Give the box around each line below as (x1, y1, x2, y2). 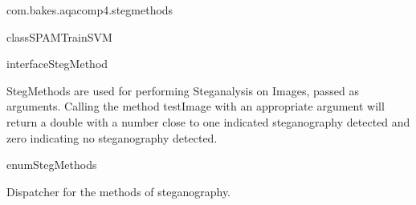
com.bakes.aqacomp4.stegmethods (6, 2, 173, 18)
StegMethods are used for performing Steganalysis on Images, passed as (6, 82, 360, 98)
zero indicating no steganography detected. (6, 129, 218, 146)
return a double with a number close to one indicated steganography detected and (6, 113, 410, 130)
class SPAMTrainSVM (6, 28, 112, 45)
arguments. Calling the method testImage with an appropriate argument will (6, 98, 385, 115)
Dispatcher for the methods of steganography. (6, 183, 231, 199)
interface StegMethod (6, 55, 108, 72)
